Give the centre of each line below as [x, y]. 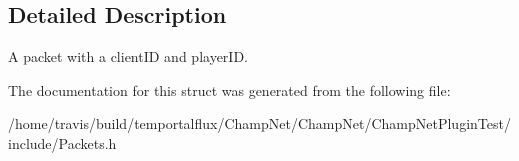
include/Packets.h [62, 142]
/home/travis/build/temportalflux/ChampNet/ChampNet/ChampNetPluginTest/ [259, 123]
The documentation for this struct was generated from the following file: [229, 89]
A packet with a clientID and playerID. [128, 56]
